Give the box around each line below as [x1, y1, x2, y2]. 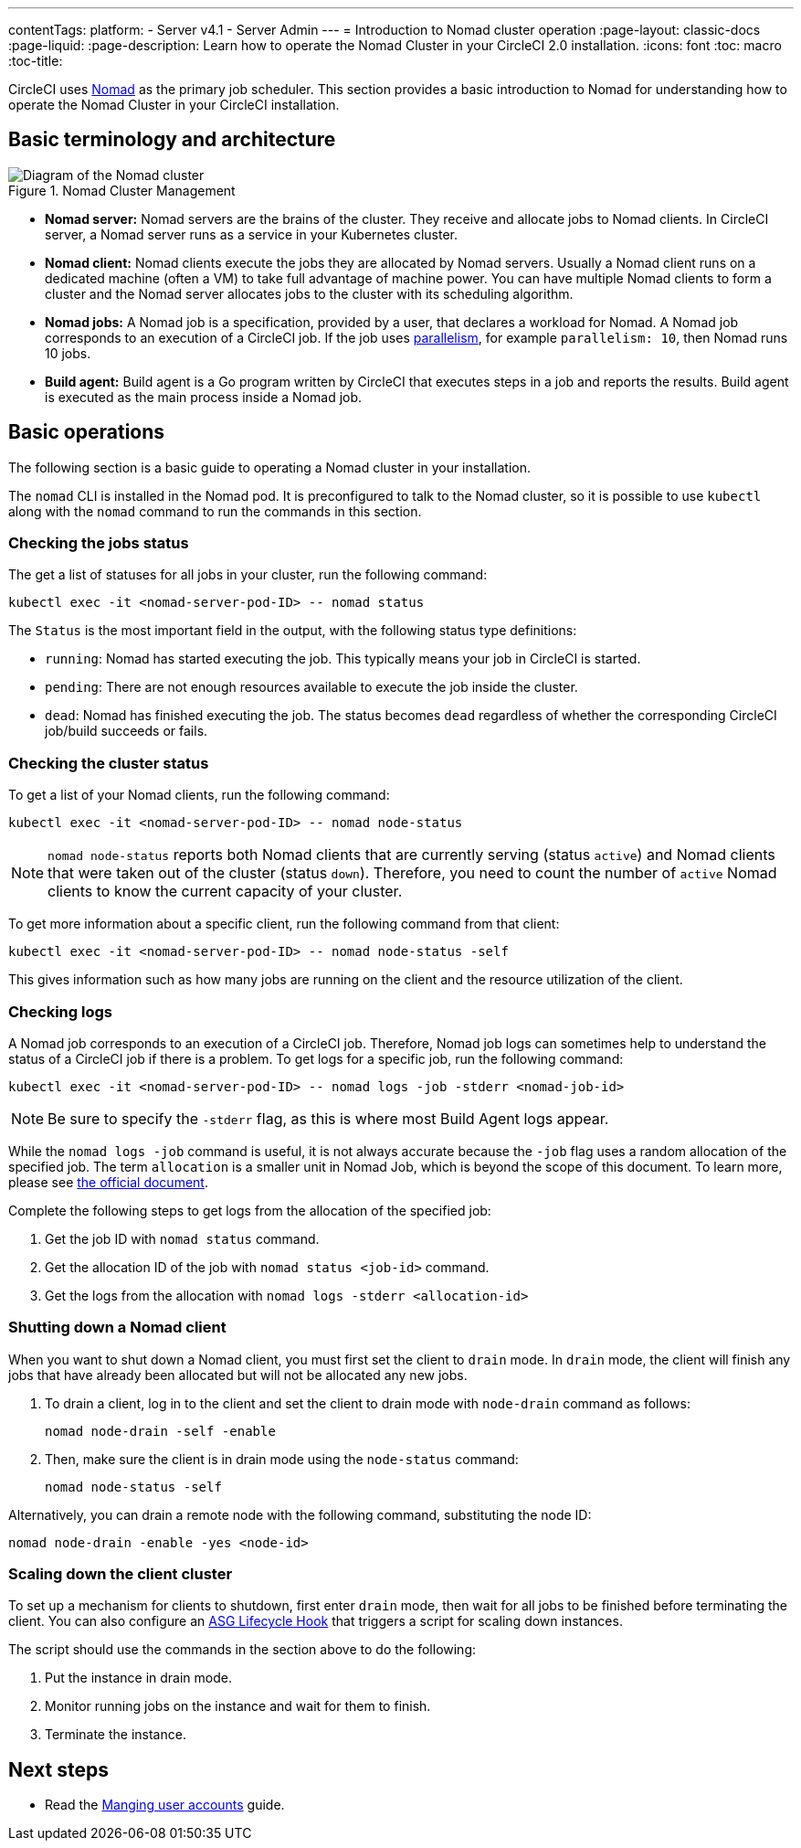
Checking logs [8, 1002, 112, 1021]
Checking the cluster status [8, 753, 209, 772]
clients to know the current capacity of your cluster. [47, 882, 403, 901]
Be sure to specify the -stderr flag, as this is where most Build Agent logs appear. [47, 1109, 609, 1128]
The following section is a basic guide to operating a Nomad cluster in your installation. [8, 459, 531, 475]
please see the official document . [8, 1174, 208, 1190]
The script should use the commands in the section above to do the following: [8, 1641, 477, 1658]
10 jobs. [45, 345, 91, 361]
